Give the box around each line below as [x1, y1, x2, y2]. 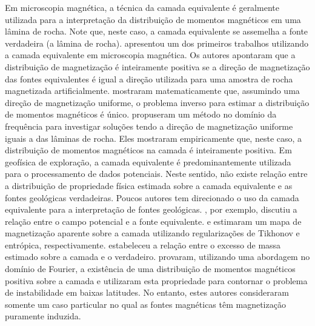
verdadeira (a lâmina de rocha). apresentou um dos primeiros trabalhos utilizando [5, 36, 309, 49]
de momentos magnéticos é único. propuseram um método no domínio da [5, 108, 277, 121]
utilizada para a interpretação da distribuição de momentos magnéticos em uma [5, 13, 301, 25]
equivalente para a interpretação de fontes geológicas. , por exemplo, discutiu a [5, 203, 297, 216]
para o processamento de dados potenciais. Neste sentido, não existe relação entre [5, 167, 308, 180]
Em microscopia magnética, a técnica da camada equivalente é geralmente [5, 1, 279, 13]
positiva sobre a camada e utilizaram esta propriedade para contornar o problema [5, 274, 308, 287]
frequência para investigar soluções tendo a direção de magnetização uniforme [5, 119, 293, 132]
